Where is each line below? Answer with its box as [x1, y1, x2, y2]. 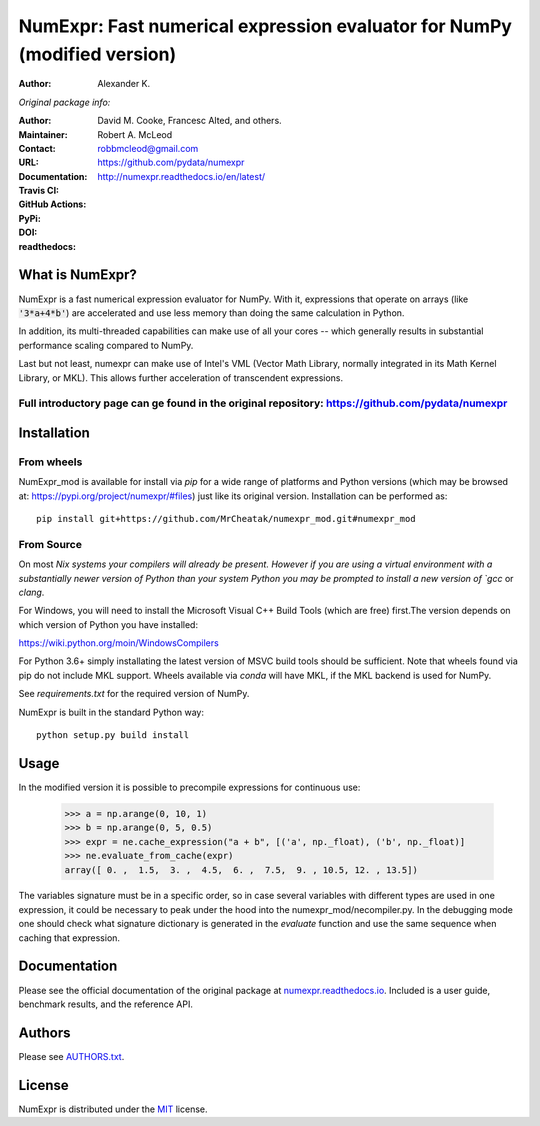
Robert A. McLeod [97, 128, 173, 140]
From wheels [18, 455, 83, 469]
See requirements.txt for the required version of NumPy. [18, 688, 250, 700]
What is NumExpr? [18, 266, 137, 284]
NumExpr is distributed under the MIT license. [18, 1103, 208, 1115]
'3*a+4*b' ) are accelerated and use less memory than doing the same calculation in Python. [18, 306, 405, 319]
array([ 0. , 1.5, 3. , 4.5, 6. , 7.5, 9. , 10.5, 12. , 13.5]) [64, 864, 419, 875]
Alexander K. [97, 78, 151, 90]
